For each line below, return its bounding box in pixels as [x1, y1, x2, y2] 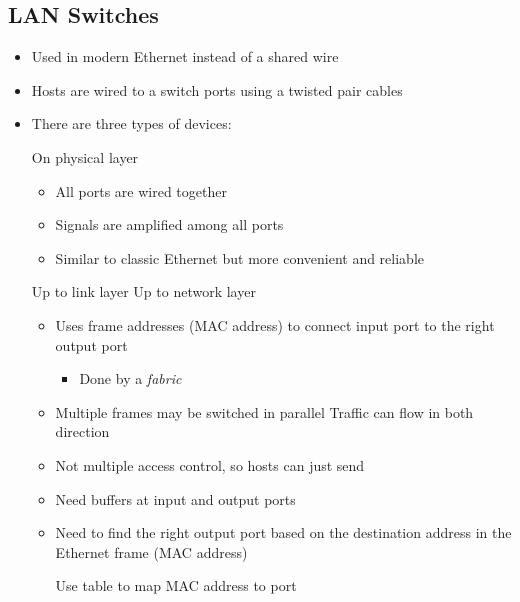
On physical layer [31, 146, 139, 167]
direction [55, 421, 110, 442]
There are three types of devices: [31, 113, 232, 134]
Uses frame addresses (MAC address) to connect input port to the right [55, 314, 495, 335]
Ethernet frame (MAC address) [55, 541, 248, 562]
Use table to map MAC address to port [55, 575, 297, 596]
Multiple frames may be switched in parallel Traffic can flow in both [55, 401, 474, 422]
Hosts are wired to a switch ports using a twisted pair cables [31, 79, 403, 100]
